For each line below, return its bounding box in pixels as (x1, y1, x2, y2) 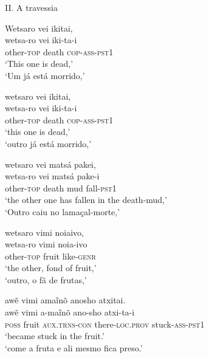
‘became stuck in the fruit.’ (5, 329, 104, 342)
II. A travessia (5, 1, 58, 13)
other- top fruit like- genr (5, 249, 96, 262)
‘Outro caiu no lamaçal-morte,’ (5, 205, 120, 218)
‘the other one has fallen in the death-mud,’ (5, 193, 167, 206)
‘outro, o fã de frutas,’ (5, 273, 87, 286)
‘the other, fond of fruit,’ (5, 261, 97, 274)
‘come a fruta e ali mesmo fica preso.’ (5, 341, 143, 354)
